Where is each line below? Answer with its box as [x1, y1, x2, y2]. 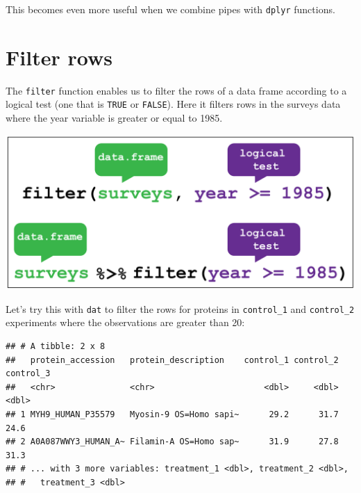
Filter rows [6, 42, 112, 71]
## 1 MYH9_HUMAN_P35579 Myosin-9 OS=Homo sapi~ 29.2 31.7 [6, 409, 339, 419]
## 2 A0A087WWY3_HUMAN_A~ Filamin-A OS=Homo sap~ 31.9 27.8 [6, 437, 339, 447]
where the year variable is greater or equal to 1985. [6, 111, 223, 125]
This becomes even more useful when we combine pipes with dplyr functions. [6, 2, 335, 16]
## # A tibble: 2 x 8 [6, 341, 106, 351]
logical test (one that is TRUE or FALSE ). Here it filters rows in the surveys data [6, 97, 341, 111]
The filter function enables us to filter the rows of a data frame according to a [6, 83, 347, 97]
